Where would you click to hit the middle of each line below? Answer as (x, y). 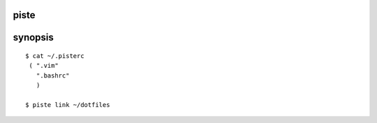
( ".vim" (44, 66)
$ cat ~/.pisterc (55, 56)
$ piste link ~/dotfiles (68, 104)
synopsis (33, 37)
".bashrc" (53, 75)
